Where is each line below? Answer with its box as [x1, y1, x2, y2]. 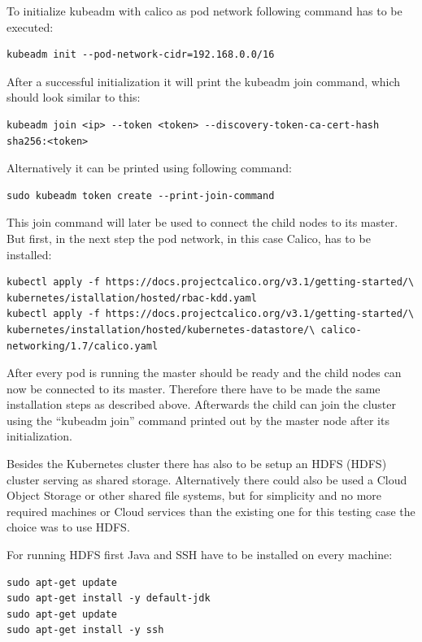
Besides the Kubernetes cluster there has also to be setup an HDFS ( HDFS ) [7, 455, 387, 472]
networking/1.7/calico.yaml [7, 340, 159, 352]
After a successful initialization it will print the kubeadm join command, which [7, 72, 401, 89]
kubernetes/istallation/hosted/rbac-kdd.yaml [7, 292, 257, 304]
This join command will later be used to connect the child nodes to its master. [7, 214, 398, 231]
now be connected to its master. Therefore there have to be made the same [7, 380, 381, 397]
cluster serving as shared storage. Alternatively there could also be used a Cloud [7, 471, 407, 488]
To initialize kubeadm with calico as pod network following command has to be [7, 2, 402, 19]
